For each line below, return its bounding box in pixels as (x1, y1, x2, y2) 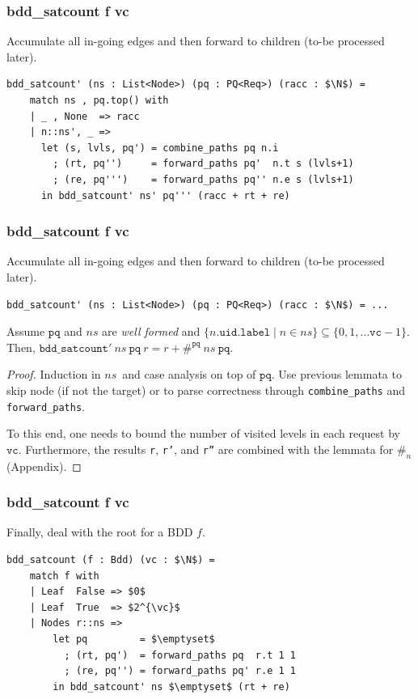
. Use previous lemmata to (271, 366, 402, 383)
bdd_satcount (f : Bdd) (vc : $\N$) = (6, 554, 215, 566)
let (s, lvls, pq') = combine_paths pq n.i (40, 142, 279, 154)
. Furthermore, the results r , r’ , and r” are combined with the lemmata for (18, 440, 394, 457)
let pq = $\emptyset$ (53, 633, 215, 646)
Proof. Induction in (6, 366, 101, 383)
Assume (6, 323, 45, 340)
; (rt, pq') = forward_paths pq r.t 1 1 (64, 649, 296, 661)
